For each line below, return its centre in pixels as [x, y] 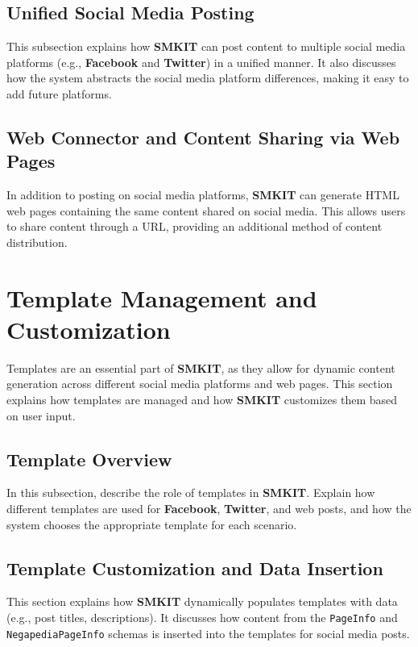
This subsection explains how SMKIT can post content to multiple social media [206, 46]
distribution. [37, 242]
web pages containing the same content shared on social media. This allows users [206, 210]
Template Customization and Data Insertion [195, 568]
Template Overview [89, 459]
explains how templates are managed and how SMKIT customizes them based [202, 400]
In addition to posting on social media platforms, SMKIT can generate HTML [203, 195]
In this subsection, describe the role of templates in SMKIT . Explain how [191, 493]
